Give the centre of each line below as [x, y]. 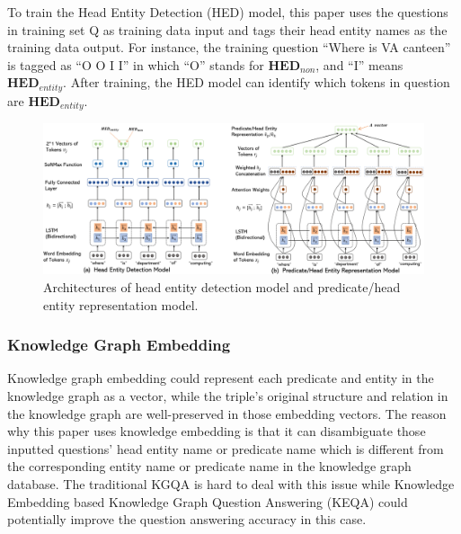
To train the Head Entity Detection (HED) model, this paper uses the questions [228, 12]
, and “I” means [359, 64]
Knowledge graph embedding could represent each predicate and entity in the [221, 378]
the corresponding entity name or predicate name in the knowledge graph [209, 466]
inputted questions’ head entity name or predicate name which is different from [226, 448]
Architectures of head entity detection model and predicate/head [222, 286]
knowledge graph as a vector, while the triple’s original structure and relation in [228, 395]
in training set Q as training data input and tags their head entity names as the [227, 29]
